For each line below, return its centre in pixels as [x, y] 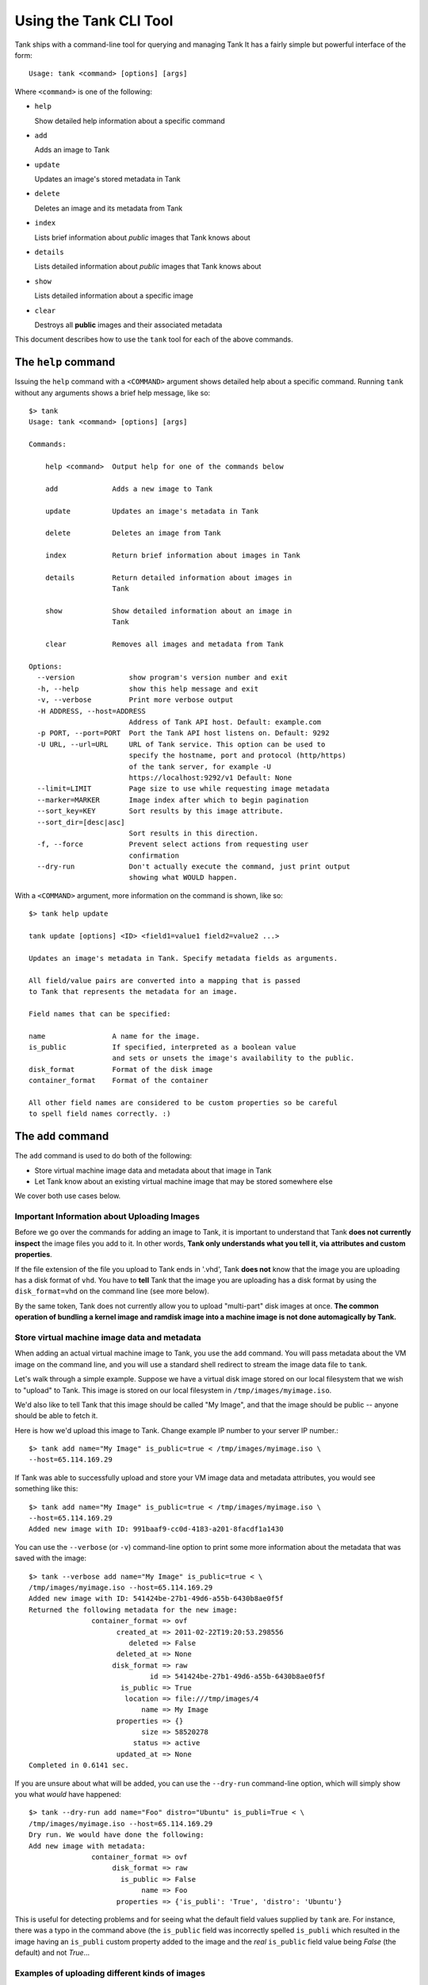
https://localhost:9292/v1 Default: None [210, 777]
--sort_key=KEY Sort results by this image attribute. [160, 811]
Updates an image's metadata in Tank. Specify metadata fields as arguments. [183, 958]
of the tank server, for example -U [200, 767]
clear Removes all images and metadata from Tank [164, 644]
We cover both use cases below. [68, 1196]
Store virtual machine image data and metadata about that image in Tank [153, 1170]
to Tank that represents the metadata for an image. [133, 991]
